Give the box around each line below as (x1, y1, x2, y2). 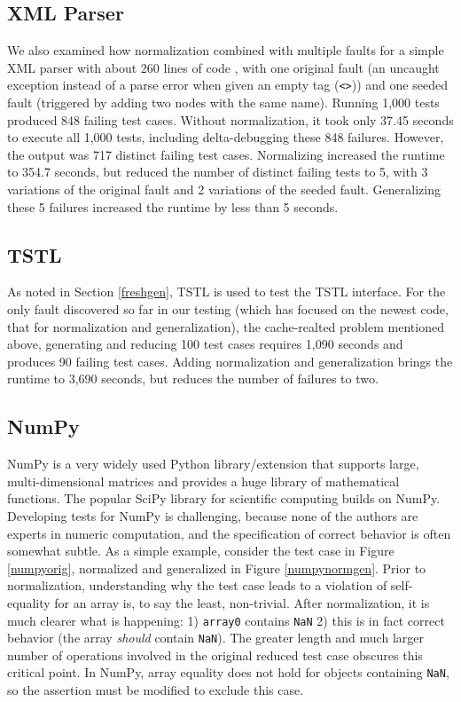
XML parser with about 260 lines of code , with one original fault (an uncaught (7, 58, 440, 76)
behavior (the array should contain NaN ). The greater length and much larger (7, 628, 424, 647)
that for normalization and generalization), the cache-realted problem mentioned (7, 317, 444, 335)
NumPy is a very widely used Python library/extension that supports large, (7, 454, 419, 473)
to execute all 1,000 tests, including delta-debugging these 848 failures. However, (7, 128, 444, 146)
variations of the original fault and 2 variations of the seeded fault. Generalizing (7, 180, 441, 199)
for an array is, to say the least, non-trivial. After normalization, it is (54, 593, 430, 611)
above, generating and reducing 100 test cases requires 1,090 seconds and (7, 335, 403, 353)
